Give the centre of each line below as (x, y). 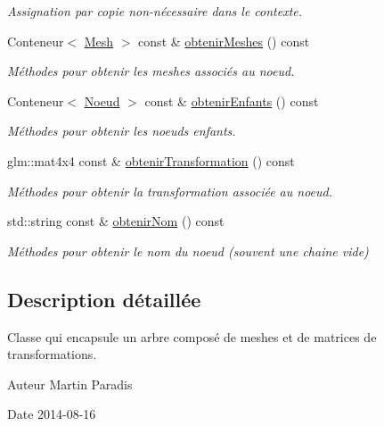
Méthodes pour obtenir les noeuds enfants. (122, 131)
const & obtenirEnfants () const (232, 100)
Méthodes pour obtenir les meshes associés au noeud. (151, 71)
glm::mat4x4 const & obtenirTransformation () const (151, 160)
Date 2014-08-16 (52, 414)
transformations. (52, 354)
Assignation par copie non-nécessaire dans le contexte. (155, 11)
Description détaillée (104, 299)
